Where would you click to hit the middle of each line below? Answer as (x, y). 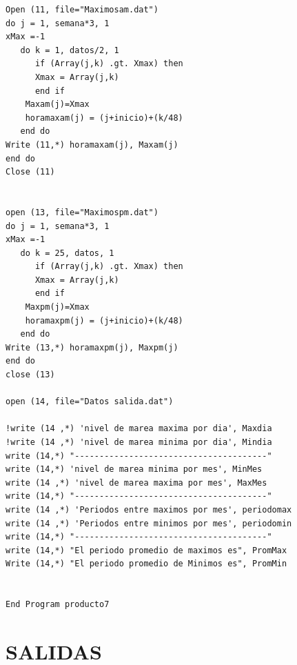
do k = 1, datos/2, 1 (70, 50)
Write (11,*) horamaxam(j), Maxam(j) (92, 145)
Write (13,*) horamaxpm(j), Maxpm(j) (92, 347)
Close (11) (30, 172)
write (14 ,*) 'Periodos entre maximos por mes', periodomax (149, 509)
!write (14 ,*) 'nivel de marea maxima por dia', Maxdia (139, 429)
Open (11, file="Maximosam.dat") (82, 10)
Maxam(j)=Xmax (57, 105)
